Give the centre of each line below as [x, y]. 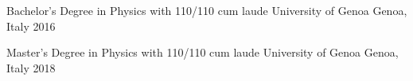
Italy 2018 [31, 67]
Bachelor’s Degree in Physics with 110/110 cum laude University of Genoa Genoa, [207, 10]
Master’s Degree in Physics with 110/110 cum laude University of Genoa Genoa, [203, 52]
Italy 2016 [31, 26]
